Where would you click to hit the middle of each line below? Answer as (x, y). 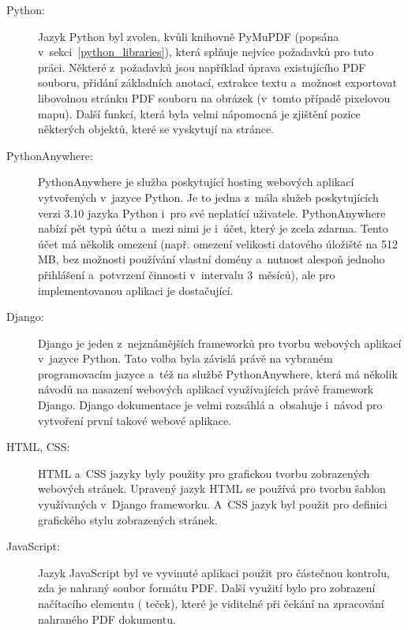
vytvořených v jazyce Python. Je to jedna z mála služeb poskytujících (208, 197)
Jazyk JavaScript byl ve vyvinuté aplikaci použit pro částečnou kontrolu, (214, 572)
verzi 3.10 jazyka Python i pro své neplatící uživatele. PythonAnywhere (212, 212)
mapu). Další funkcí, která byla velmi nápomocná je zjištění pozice (199, 113)
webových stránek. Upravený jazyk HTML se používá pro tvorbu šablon (212, 488)
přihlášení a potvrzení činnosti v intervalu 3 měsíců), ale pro (187, 274)
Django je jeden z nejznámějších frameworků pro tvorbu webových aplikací (220, 343)
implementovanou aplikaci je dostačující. (136, 290)
